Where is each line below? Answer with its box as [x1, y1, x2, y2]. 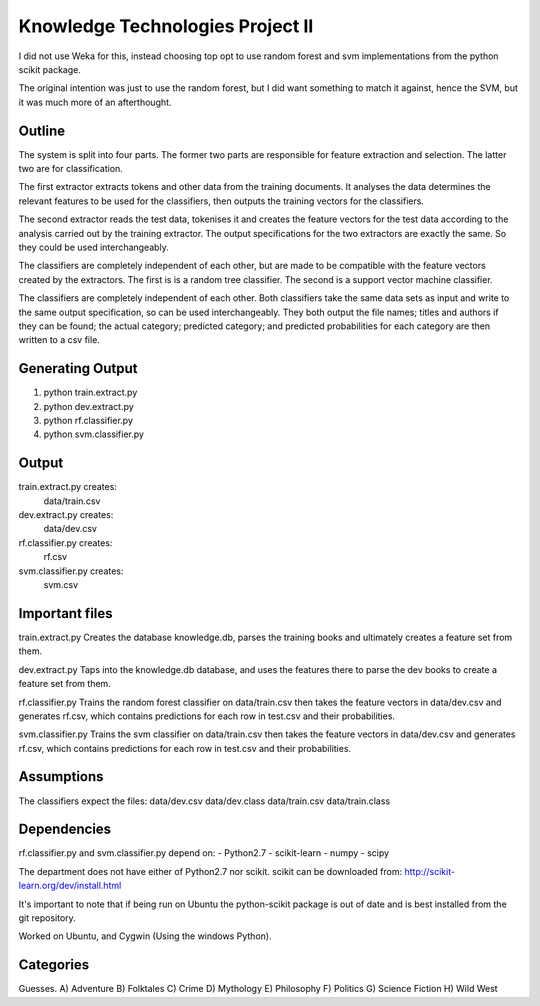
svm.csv [43, 579, 79, 591]
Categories [18, 956, 90, 974]
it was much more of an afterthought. [18, 96, 172, 108]
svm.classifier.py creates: [18, 565, 124, 577]
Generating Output [18, 360, 138, 377]
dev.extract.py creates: [18, 509, 114, 521]
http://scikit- [404, 865, 455, 877]
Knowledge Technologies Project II [18, 15, 314, 37]
